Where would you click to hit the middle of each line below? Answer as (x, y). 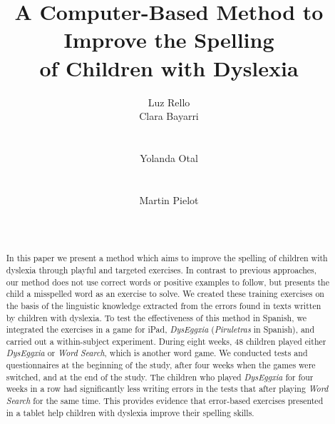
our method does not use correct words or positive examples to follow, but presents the (167, 282)
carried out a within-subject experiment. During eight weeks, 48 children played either (166, 341)
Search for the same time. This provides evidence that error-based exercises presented (165, 401)
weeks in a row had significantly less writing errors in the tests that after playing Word (167, 389)
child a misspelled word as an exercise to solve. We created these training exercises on (165, 294)
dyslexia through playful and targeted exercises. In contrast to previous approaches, (161, 269)
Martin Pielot (169, 200)
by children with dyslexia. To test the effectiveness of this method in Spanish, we (156, 317)
